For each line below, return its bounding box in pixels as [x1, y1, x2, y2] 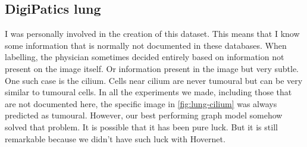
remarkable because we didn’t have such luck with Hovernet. [5, 132, 225, 145]
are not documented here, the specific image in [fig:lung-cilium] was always [5, 97, 277, 110]
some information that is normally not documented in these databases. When [5, 39, 287, 51]
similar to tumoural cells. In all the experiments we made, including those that [5, 86, 292, 98]
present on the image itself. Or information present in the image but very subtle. [5, 62, 299, 74]
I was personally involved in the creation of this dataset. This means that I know [5, 27, 300, 40]
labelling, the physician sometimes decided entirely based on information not [5, 51, 284, 63]
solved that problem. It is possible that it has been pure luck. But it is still [5, 120, 278, 133]
